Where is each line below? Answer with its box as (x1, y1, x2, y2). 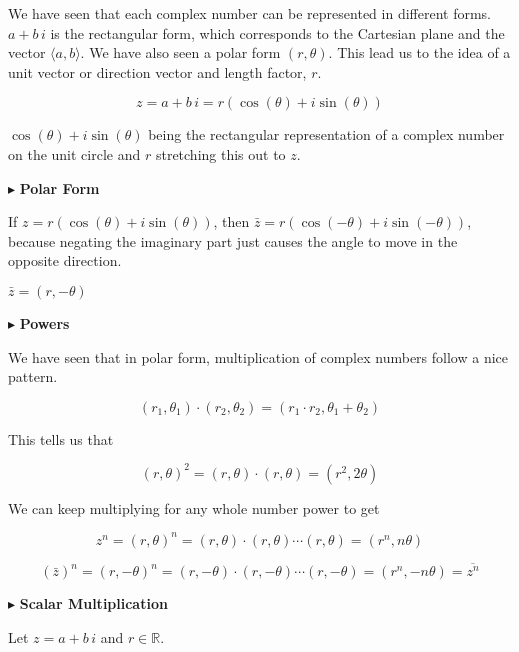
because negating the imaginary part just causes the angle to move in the (8, 230, 458, 251)
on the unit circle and (8, 143, 141, 164)
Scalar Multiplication (19, 593, 168, 614)
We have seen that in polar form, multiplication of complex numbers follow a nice (8, 346, 508, 367)
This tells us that (8, 428, 114, 449)
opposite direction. (8, 250, 122, 271)
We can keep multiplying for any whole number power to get (8, 497, 380, 518)
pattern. (8, 366, 58, 387)
